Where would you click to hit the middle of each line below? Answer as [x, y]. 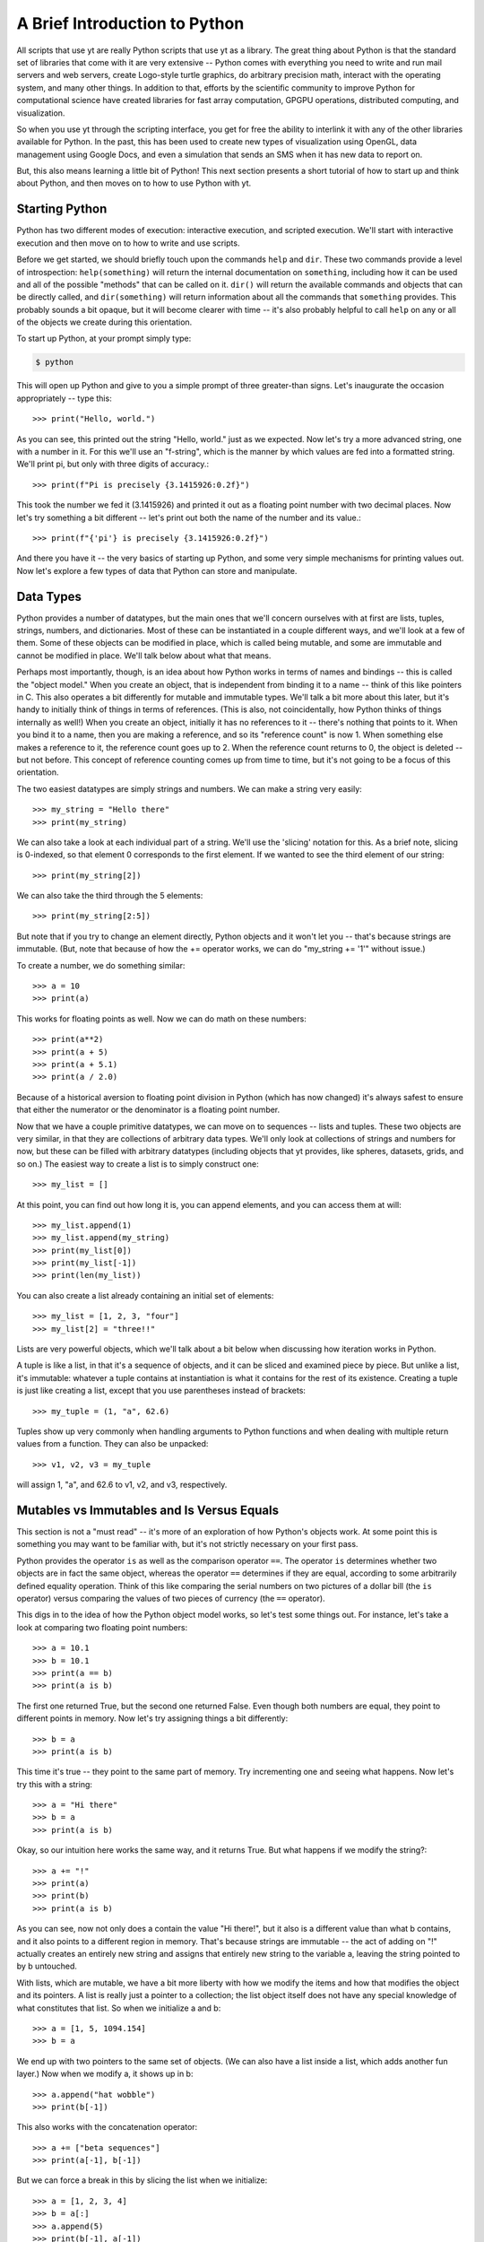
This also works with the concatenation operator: [107, 2127]
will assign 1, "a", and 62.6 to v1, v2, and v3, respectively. [122, 1485]
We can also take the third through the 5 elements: [110, 896]
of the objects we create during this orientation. [104, 322]
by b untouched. [47, 1966]
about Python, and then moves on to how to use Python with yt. [134, 183]
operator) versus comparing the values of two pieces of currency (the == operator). [171, 1598]
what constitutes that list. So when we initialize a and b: [119, 2008]
